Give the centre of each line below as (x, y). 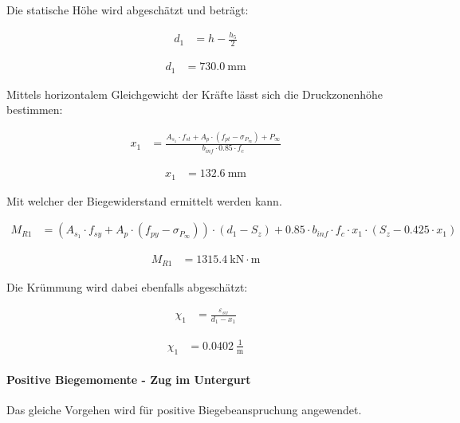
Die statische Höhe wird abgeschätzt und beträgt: (128, 10)
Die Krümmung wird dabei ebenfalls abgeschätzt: (127, 286)
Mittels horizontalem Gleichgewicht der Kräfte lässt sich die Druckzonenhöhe (195, 94)
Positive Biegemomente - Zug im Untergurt (129, 380)
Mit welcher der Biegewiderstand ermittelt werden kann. (144, 200)
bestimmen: (35, 110)
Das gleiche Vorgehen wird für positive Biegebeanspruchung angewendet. (184, 410)
